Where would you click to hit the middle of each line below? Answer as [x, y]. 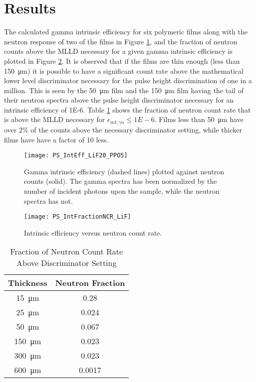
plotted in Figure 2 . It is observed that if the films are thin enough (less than [122, 61]
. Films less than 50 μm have [199, 119]
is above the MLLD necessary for [55, 119]
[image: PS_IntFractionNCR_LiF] [78, 217]
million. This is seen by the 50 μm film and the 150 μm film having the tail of [124, 90]
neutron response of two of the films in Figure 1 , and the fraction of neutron [121, 41]
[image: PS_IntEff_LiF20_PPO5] [76, 156]
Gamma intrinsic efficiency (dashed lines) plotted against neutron [124, 171]
